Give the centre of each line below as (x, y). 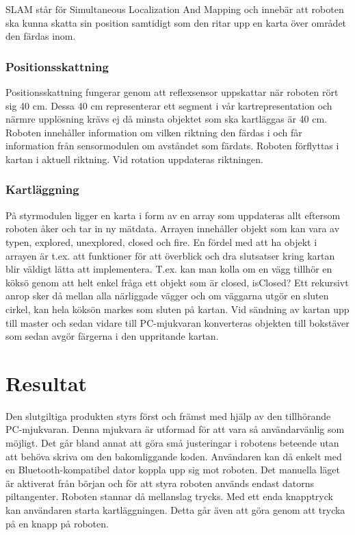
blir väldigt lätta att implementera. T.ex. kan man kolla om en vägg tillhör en (169, 269)
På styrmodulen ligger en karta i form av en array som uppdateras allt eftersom (173, 215)
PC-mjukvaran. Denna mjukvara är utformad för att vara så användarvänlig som (175, 429)
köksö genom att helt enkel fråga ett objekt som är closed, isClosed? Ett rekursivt (177, 282)
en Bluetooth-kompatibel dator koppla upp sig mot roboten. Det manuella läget (173, 470)
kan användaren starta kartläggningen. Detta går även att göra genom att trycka (175, 510)
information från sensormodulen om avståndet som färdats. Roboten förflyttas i (172, 146)
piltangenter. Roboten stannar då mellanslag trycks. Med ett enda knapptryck (169, 496)
